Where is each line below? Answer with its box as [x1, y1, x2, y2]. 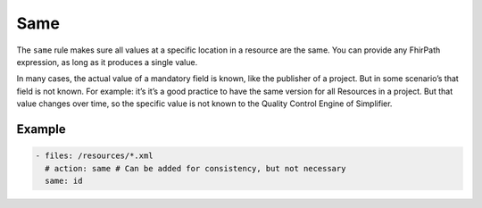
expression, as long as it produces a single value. [16, 56, 198, 67]
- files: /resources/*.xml [35, 151, 154, 161]
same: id [45, 175, 83, 186]
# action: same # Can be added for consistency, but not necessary [45, 163, 346, 173]
